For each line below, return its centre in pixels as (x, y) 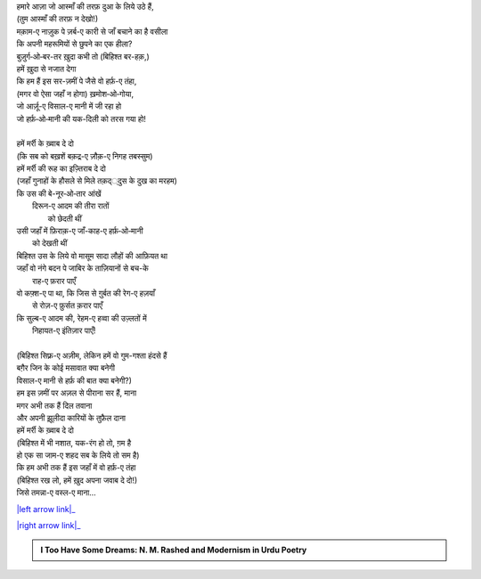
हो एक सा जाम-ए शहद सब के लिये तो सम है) (78, 455)
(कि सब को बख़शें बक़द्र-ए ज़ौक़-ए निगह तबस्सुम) (85, 156)
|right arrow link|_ (49, 526)
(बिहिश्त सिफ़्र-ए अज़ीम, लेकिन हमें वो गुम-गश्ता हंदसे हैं (92, 355)
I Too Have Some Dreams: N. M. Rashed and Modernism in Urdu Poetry (174, 550)
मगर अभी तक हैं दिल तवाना (54, 405)
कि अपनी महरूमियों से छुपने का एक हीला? (74, 44)
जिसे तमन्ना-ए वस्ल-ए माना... (57, 493)
